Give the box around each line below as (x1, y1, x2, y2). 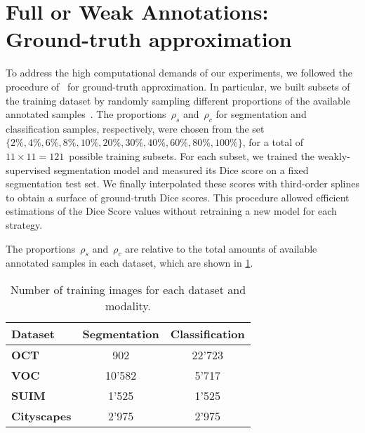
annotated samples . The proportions (6, 107, 166, 121)
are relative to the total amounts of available (125, 241, 317, 255)
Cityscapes (11, 408, 72, 425)
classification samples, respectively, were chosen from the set (6, 121, 265, 135)
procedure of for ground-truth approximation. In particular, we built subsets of (6, 79, 350, 93)
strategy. (6, 218, 43, 232)
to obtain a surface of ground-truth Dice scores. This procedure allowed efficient (6, 189, 350, 204)
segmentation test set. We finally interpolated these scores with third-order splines (6, 176, 360, 191)
